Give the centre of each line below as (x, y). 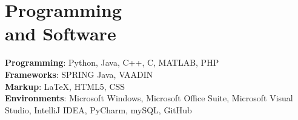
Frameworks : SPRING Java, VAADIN (79, 74)
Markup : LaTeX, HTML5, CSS (65, 86)
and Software (61, 33)
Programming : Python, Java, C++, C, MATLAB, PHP (112, 62)
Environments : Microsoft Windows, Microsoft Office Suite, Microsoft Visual (149, 98)
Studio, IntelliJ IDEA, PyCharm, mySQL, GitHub (98, 109)
